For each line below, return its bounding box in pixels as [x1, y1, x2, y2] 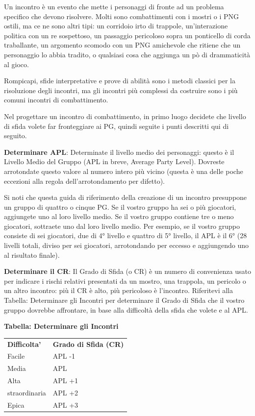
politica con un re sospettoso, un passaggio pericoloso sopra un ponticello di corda [4, 30, 251, 40]
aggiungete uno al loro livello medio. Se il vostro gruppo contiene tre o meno [4, 211, 234, 221]
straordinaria [7, 387, 46, 397]
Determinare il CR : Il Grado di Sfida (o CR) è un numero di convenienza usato [4, 266, 251, 276]
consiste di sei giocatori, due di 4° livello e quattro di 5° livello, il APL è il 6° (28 [4, 230, 247, 241]
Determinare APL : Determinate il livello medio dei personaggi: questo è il [4, 147, 234, 157]
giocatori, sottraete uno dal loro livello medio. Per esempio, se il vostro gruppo [4, 220, 240, 231]
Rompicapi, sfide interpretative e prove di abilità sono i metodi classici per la [4, 75, 235, 86]
